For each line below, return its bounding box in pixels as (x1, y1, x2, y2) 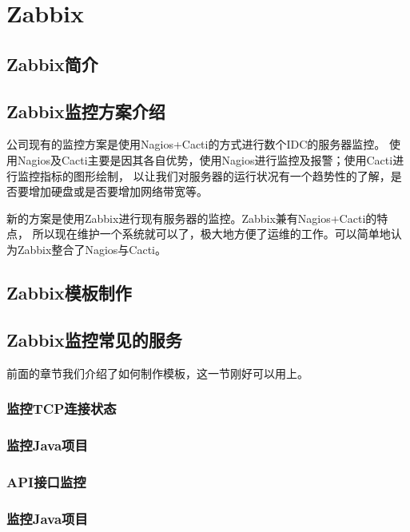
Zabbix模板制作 (6, 280, 132, 304)
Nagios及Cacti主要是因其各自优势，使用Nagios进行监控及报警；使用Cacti (17, 151, 393, 168)
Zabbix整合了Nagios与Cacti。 (17, 240, 166, 257)
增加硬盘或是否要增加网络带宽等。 (28, 183, 208, 200)
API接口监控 (6, 471, 86, 491)
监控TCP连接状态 (6, 399, 117, 419)
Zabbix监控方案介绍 (6, 98, 165, 123)
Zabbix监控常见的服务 (6, 327, 182, 351)
